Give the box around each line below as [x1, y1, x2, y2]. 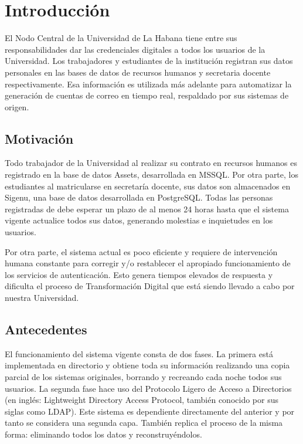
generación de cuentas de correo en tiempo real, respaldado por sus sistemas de [5, 89, 289, 101]
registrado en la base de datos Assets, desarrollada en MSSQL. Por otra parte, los [5, 168, 298, 181]
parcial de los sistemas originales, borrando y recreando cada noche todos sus [5, 371, 282, 382]
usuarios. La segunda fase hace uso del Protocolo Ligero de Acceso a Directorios [5, 382, 292, 394]
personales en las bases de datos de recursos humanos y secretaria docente [5, 66, 271, 78]
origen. [5, 100, 29, 113]
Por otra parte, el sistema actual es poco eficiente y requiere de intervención [5, 245, 278, 257]
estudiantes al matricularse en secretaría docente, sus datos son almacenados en [5, 179, 291, 192]
